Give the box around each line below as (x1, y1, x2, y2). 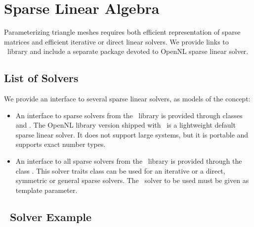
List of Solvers (4, 70, 79, 86)
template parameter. (15, 184, 78, 195)
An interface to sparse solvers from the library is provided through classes (15, 110, 243, 120)
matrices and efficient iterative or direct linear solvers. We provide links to (4, 36, 229, 46)
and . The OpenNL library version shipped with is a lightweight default (15, 120, 236, 130)
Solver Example (10, 209, 92, 224)
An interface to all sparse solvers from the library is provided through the (15, 156, 242, 166)
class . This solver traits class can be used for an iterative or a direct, (15, 165, 225, 176)
